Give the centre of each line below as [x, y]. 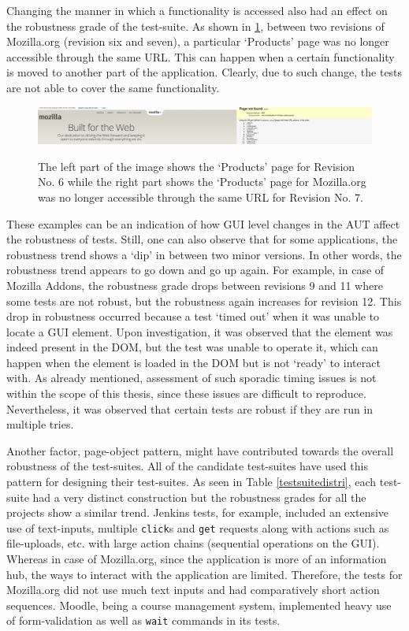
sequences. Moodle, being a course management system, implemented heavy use [199, 605]
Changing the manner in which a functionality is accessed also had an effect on [197, 10]
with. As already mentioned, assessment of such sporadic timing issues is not [191, 378]
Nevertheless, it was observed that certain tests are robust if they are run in [190, 408]
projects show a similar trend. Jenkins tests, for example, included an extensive [198, 512]
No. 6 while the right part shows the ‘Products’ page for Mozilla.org [202, 182]
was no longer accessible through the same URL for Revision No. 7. [201, 197]
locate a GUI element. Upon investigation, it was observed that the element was [200, 331]
